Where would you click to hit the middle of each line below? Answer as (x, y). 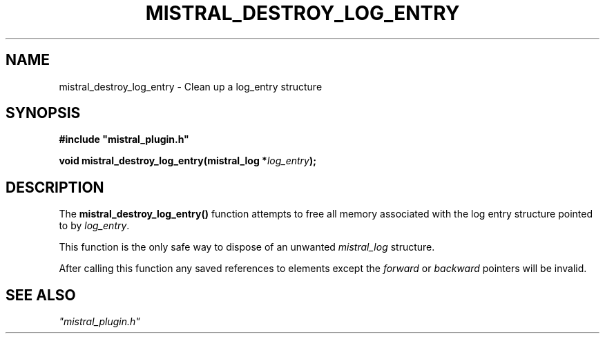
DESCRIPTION (55, 187)
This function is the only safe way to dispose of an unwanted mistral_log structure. (247, 247)
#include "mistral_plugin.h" (124, 139)
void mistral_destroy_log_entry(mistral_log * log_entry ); (188, 161)
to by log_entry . (94, 226)
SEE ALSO (41, 295)
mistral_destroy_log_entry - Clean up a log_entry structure (191, 86)
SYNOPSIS (43, 113)
